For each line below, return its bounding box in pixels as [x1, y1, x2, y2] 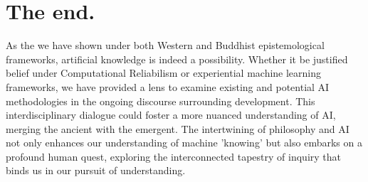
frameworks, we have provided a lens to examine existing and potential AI [6, 79, 330, 94]
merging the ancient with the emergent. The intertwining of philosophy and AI [6, 121, 349, 136]
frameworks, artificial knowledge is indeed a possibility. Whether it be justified [6, 51, 348, 66]
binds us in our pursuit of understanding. [6, 163, 186, 178]
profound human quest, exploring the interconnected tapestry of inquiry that [6, 149, 341, 164]
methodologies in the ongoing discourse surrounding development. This [6, 93, 315, 108]
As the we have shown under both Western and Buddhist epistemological [6, 38, 325, 53]
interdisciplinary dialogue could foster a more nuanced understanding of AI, [6, 107, 336, 122]
